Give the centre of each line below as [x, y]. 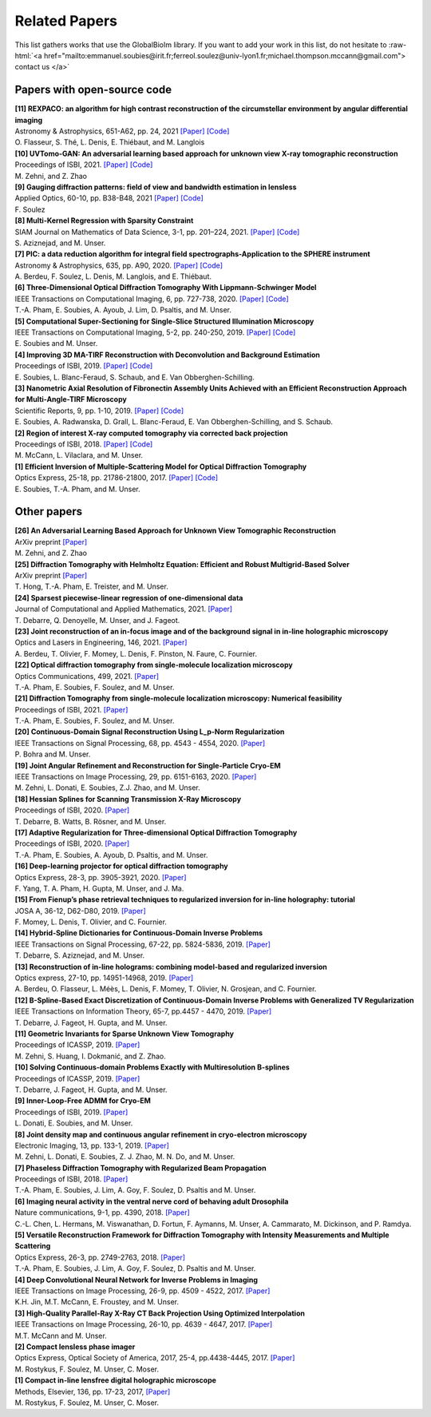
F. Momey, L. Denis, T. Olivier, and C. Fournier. [91, 922]
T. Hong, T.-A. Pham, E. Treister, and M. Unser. [92, 586]
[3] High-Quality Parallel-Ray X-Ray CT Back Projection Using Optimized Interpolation [160, 1313]
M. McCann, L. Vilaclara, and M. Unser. [79, 455]
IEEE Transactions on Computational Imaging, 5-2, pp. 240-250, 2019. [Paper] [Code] [155, 332]
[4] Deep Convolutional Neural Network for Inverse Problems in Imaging [136, 1280]
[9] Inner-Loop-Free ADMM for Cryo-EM [83, 1101]
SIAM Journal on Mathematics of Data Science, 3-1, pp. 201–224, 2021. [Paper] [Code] [157, 232]
